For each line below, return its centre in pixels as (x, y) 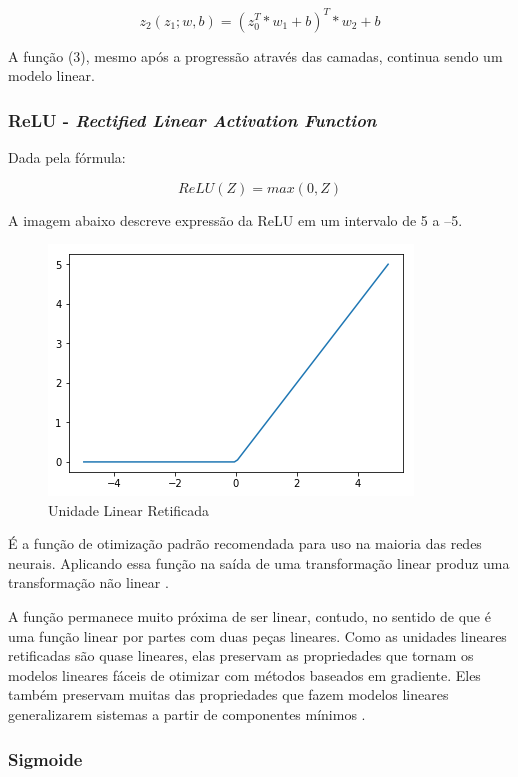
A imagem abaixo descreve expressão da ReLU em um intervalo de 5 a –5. (235, 219)
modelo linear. (51, 75)
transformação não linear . (88, 582)
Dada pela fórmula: (67, 156)
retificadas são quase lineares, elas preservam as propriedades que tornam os (241, 655)
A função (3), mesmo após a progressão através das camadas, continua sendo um (255, 55)
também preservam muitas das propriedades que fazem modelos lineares (228, 694)
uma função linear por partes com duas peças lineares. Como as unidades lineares (257, 635)
